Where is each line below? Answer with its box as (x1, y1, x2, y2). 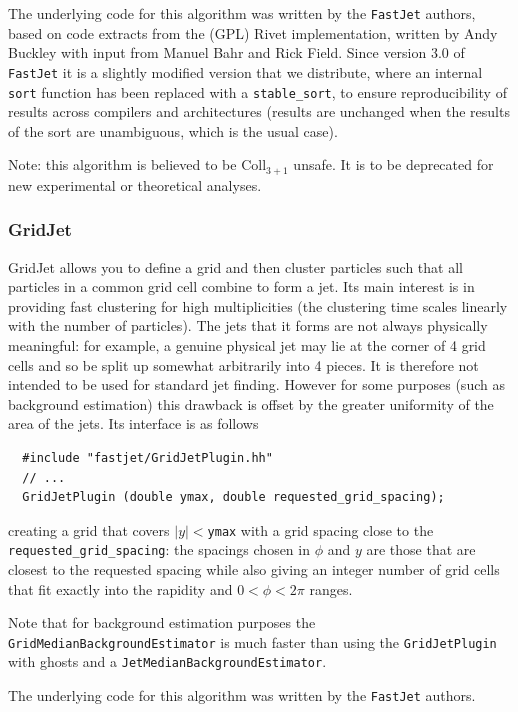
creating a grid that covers (8, 519, 170, 540)
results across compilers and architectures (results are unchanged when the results (8, 101, 510, 122)
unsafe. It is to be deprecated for (293, 154, 494, 175)
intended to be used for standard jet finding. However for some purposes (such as (8, 374, 505, 395)
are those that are (366, 539, 476, 560)
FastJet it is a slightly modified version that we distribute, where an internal (8, 61, 483, 82)
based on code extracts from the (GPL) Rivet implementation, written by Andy (8, 22, 498, 43)
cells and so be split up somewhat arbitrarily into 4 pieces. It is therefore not (8, 354, 479, 375)
